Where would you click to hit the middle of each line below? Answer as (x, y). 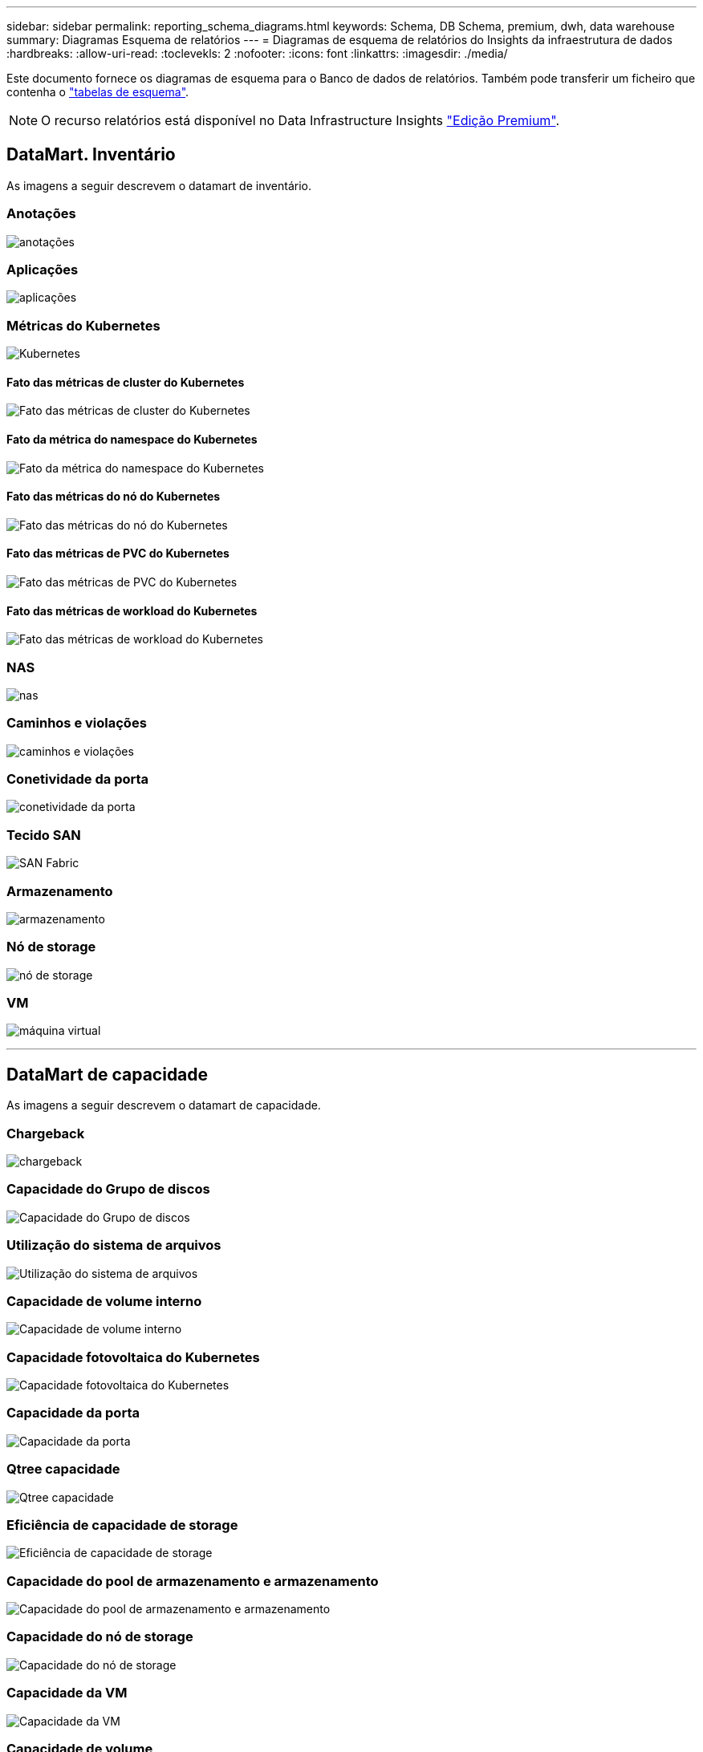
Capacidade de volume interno (104, 1301)
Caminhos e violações (77, 723)
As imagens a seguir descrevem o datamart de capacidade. (164, 1105)
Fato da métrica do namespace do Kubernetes (132, 439)
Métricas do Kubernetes (83, 325)
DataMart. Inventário (91, 155)
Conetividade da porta (78, 779)
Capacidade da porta (73, 1413)
